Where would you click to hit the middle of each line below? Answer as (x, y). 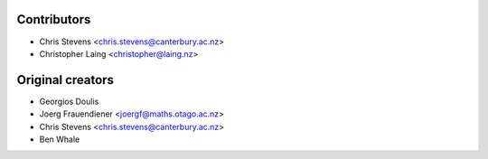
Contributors (54, 19)
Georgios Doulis (69, 101)
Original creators (66, 80)
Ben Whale (60, 139)
